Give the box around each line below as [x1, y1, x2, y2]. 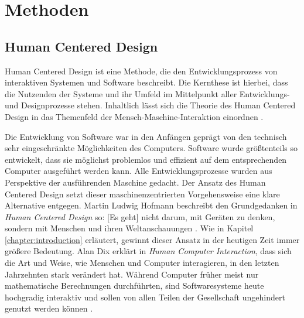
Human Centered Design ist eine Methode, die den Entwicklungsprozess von [5, 64, 278, 77]
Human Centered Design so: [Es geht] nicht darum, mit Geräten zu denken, [5, 210, 275, 223]
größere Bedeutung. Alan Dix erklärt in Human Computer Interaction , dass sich [5, 245, 292, 257]
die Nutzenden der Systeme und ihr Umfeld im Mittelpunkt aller [5, 87, 237, 100]
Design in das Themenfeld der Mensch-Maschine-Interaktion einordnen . [5, 110, 264, 122]
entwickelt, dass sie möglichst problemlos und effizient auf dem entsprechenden [5, 153, 287, 165]
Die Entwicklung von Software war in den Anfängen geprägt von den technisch [5, 130, 287, 142]
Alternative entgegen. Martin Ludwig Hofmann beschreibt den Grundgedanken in [5, 199, 298, 211]
